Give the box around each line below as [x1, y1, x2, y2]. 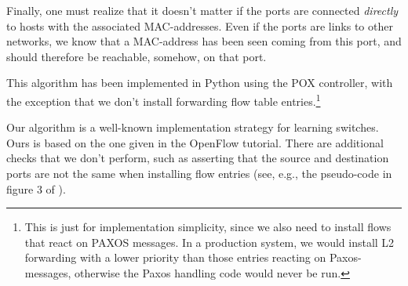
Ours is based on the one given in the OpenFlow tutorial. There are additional [6, 134, 384, 150]
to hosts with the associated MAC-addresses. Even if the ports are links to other [6, 17, 393, 34]
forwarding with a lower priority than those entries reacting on [24, 249, 326, 266]
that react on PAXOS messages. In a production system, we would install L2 [24, 234, 395, 250]
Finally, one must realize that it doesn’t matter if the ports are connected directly [6, 2, 399, 18]
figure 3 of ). [6, 180, 66, 197]
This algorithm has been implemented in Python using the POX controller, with [6, 74, 393, 91]
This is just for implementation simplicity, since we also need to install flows [24, 219, 392, 235]
